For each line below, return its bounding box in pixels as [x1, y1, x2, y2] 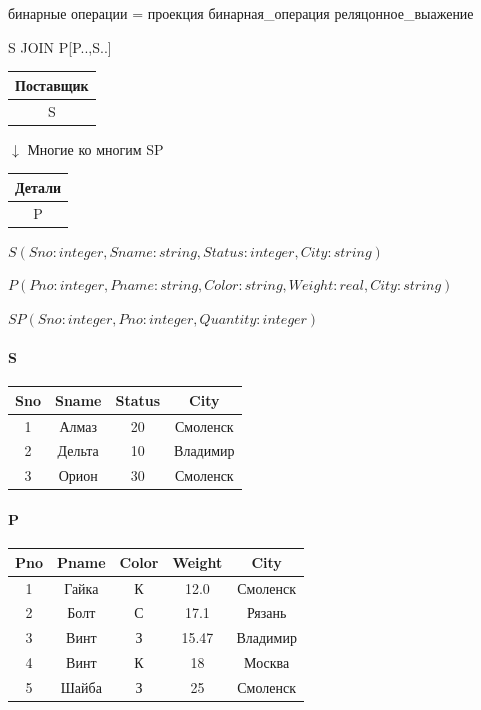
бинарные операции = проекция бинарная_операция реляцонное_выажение [8, 3, 474, 23]
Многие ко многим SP [27, 138, 164, 159]
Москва [244, 652, 290, 673]
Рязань [246, 602, 287, 623]
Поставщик [15, 74, 89, 95]
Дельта [57, 440, 99, 461]
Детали [15, 176, 62, 197]
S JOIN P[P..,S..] [8, 36, 112, 57]
